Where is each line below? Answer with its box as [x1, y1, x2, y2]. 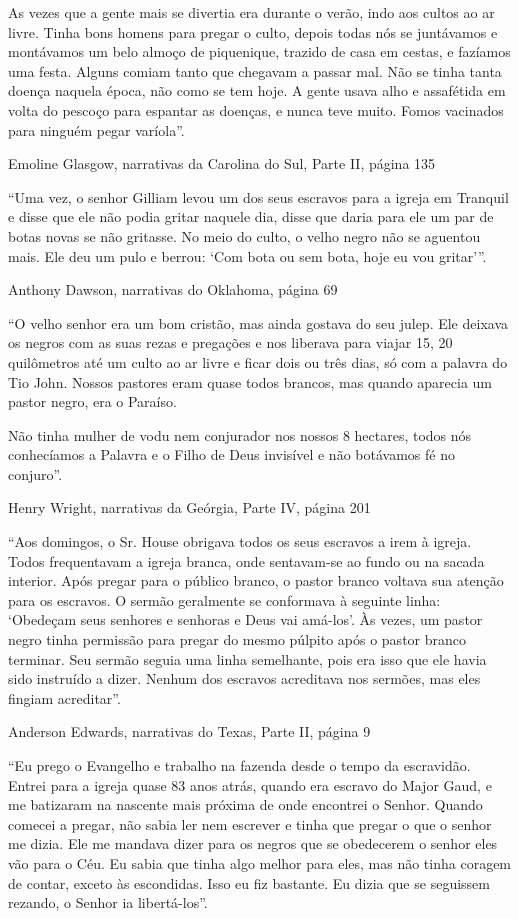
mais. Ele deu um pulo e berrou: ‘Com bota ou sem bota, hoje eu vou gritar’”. [8, 245, 487, 266]
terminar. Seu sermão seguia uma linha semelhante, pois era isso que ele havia [8, 648, 487, 669]
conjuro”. [8, 463, 63, 484]
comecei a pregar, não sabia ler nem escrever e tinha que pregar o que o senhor [8, 813, 492, 834]
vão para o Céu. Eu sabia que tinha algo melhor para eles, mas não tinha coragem [8, 852, 512, 873]
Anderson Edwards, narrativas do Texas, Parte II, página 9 [8, 721, 371, 742]
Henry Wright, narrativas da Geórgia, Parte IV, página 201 [8, 497, 371, 518]
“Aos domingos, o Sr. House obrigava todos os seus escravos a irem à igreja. [8, 531, 472, 552]
